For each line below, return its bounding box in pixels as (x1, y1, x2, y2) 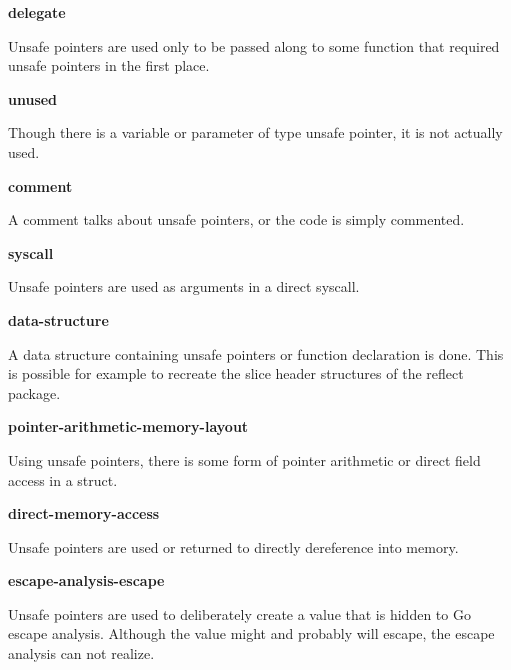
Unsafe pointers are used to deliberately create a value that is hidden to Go (8, 603, 471, 624)
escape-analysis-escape (8, 570, 165, 591)
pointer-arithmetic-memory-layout (8, 416, 249, 437)
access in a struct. (8, 469, 118, 490)
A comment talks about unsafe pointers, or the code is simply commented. (8, 209, 465, 230)
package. (8, 382, 61, 403)
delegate (8, 2, 66, 22)
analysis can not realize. (8, 643, 155, 664)
